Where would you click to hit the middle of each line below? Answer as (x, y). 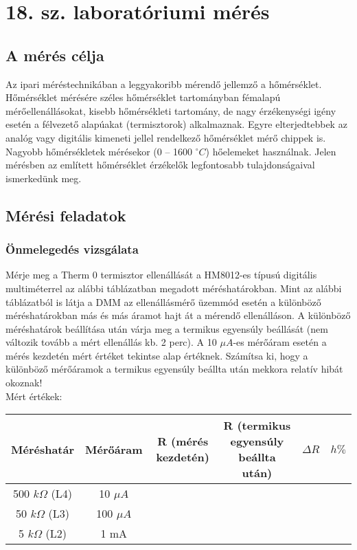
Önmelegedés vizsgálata (72, 249)
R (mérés (183, 441)
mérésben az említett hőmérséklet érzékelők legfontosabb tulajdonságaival (160, 165)
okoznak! (24, 383)
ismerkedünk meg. (44, 178)
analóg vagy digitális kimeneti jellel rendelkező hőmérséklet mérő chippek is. (166, 137)
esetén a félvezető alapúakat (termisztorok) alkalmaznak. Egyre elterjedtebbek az (176, 124)
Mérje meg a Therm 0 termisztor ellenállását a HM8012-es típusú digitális (161, 275)
